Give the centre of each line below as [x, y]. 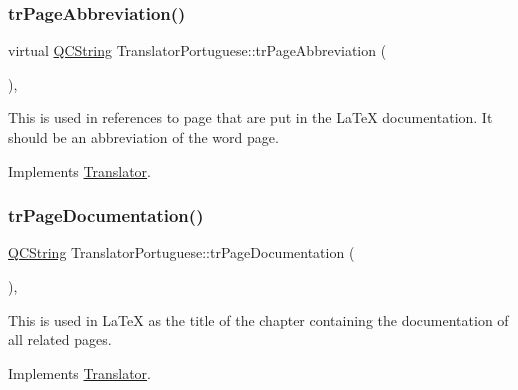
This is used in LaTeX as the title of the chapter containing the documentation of [258, 319]
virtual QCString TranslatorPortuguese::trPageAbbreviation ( [197, 50]
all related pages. [60, 339]
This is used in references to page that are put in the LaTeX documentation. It [250, 117]
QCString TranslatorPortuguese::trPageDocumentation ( [181, 252]
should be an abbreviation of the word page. [143, 137]
